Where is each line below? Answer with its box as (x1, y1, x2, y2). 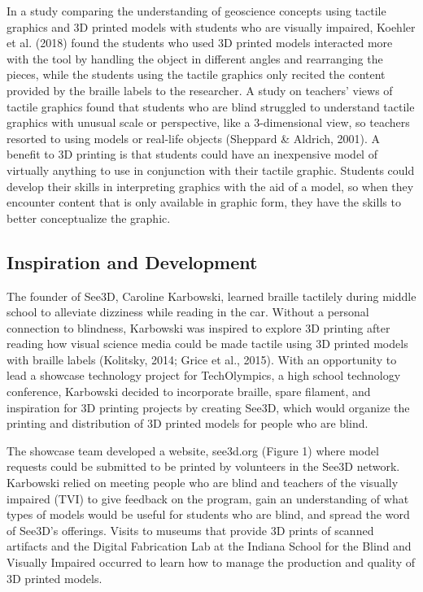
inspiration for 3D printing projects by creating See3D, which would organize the (7, 398, 410, 416)
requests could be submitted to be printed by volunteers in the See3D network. (7, 458, 400, 475)
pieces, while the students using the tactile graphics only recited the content (7, 66, 386, 83)
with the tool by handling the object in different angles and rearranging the (7, 50, 383, 67)
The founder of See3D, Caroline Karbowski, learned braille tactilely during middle (7, 287, 416, 304)
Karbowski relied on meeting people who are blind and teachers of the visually (7, 474, 399, 491)
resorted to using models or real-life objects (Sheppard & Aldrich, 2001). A (7, 129, 381, 146)
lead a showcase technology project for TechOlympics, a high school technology (7, 367, 401, 384)
